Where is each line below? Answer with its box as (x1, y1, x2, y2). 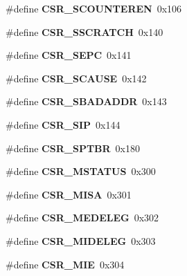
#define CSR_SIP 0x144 (6, 117, 121, 131)
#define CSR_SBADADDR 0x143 (6, 94, 167, 109)
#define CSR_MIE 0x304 (6, 257, 125, 271)
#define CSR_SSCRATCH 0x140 (6, 24, 163, 39)
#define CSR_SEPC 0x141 (6, 48, 132, 62)
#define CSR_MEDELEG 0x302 (6, 210, 159, 225)
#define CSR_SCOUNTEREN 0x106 (6, 1, 182, 15)
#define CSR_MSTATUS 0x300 (6, 164, 156, 178)
